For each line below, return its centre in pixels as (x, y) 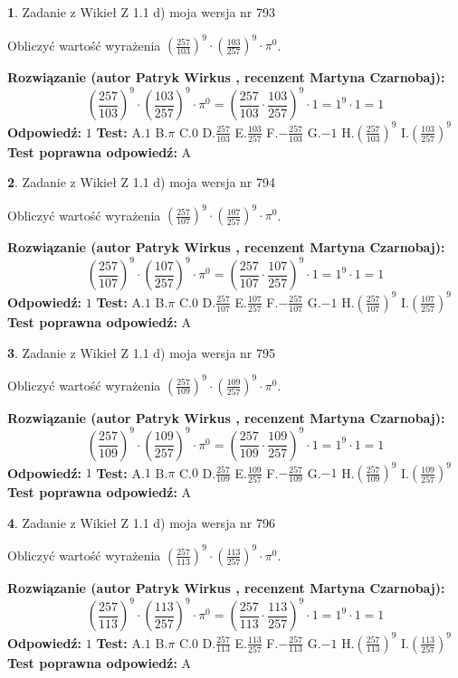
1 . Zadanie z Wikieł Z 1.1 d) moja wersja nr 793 (142, 12)
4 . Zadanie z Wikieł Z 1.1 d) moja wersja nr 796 (142, 522)
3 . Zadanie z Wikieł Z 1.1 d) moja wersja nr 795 (142, 352)
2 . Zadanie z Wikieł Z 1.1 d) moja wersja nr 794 (142, 182)
